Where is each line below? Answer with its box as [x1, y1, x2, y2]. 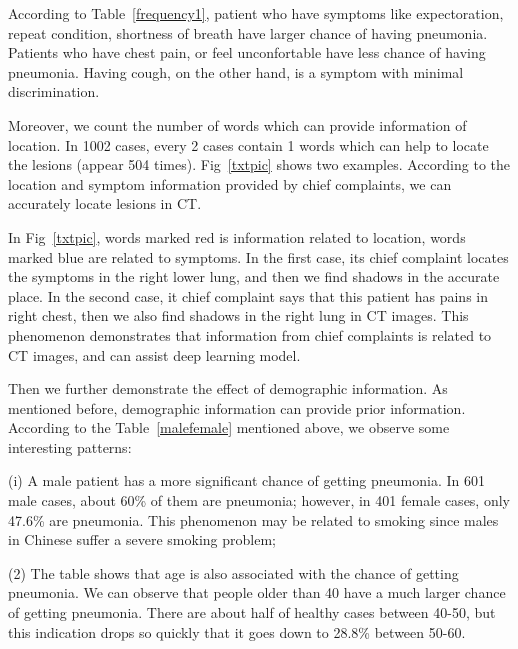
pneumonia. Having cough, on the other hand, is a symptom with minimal [8, 61, 464, 82]
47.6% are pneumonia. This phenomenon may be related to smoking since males [8, 509, 499, 530]
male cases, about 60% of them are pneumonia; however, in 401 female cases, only [8, 490, 510, 511]
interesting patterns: [8, 436, 132, 457]
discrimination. [8, 81, 100, 102]
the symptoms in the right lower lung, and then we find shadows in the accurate [8, 266, 500, 287]
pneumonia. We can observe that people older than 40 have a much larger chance [8, 582, 506, 603]
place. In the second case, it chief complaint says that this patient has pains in [8, 285, 489, 306]
